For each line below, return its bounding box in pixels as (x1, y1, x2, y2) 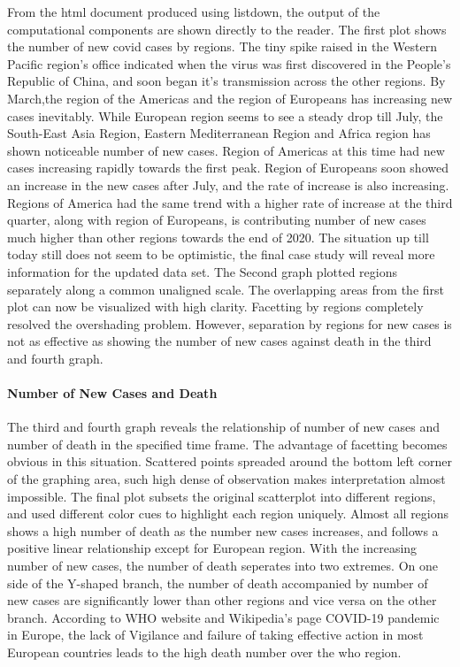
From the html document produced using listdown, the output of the (7, 3, 380, 20)
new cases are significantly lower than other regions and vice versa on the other (7, 591, 437, 609)
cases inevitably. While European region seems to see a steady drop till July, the (7, 106, 443, 125)
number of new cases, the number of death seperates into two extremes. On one (7, 556, 438, 575)
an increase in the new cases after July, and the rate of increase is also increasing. (7, 175, 449, 194)
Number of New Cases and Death (7, 384, 218, 402)
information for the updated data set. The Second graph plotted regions (7, 262, 397, 280)
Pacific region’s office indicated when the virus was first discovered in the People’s (7, 54, 451, 73)
